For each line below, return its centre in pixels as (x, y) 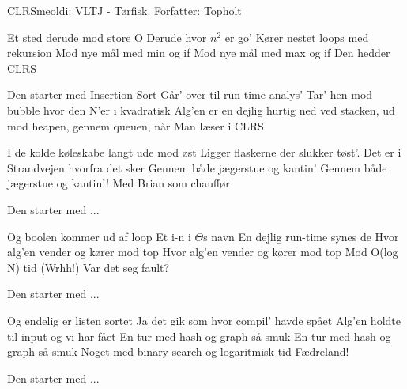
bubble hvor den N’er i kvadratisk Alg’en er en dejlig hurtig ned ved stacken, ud (201, 110)
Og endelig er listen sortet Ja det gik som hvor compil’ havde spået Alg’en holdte (204, 320)
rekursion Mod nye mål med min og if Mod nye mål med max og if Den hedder (199, 53)
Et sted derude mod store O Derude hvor (107, 37)
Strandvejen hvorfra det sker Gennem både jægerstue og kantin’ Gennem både (197, 167)
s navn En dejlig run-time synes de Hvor (301, 236)
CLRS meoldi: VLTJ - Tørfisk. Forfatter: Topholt (124, 10)
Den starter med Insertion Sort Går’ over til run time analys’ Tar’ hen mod (190, 94)
